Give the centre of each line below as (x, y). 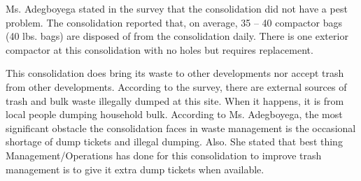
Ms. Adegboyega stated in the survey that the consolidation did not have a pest (177, 8)
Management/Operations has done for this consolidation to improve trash (164, 155)
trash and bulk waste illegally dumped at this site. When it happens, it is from (175, 100)
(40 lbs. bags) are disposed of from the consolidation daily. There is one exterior (177, 36)
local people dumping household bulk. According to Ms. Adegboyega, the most (174, 114)
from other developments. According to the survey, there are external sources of (176, 86)
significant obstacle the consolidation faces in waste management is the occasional (181, 128)
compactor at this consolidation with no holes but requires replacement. (160, 49)
